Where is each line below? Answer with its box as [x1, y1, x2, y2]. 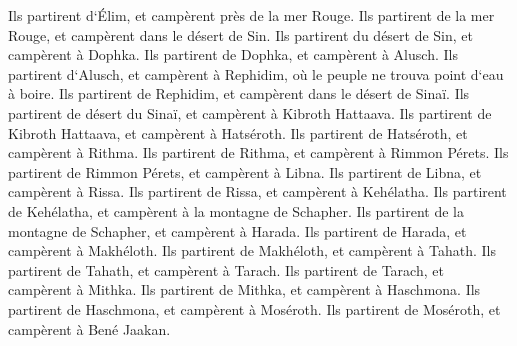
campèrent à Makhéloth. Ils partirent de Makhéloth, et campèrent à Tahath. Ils [8, 240, 496, 261]
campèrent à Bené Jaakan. [8, 318, 171, 339]
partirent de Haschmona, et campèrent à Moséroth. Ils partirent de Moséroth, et [8, 298, 501, 319]
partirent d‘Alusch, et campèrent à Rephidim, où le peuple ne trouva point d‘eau [8, 63, 504, 84]
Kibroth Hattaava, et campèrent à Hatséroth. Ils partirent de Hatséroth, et [8, 122, 468, 143]
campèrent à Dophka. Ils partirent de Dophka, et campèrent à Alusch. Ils [8, 44, 458, 65]
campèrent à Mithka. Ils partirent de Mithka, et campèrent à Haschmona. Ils [8, 279, 481, 300]
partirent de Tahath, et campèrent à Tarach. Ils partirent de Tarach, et [8, 259, 444, 280]
